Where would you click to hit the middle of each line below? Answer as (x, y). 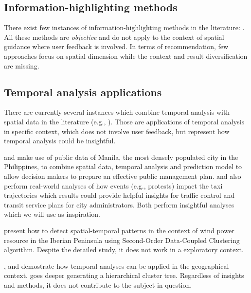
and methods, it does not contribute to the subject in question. (98, 284)
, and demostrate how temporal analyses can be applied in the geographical (117, 266)
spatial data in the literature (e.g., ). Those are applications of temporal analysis (124, 121)
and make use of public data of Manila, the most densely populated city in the (121, 157)
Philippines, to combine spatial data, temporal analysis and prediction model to (123, 166)
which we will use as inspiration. (52, 214)
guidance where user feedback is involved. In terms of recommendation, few (116, 46)
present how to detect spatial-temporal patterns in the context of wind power (119, 230)
